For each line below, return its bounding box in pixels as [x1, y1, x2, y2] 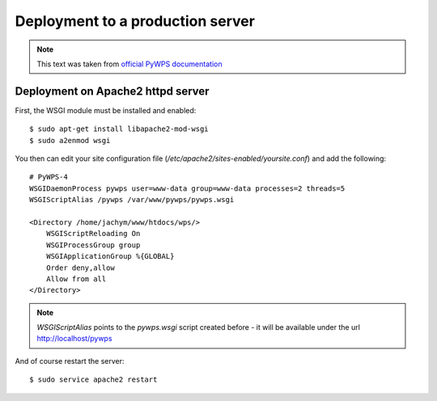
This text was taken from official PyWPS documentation [36, 59, 223, 69]
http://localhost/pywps [36, 334, 112, 344]
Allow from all [45, 274, 107, 283]
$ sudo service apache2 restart [29, 375, 158, 384]
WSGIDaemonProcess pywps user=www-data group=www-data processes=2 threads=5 [29, 184, 346, 193]
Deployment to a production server [15, 12, 255, 30]
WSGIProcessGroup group [45, 240, 141, 250]
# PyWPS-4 [29, 172, 68, 182]
